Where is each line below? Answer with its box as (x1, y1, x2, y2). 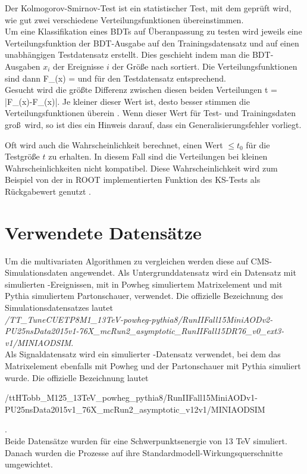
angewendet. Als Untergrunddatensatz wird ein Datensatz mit (70, 266, 296, 279)
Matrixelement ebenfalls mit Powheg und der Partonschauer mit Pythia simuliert (5, 359, 301, 372)
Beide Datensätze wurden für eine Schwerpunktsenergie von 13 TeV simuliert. (5, 434, 287, 447)
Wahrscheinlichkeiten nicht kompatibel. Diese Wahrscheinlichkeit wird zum (5, 161, 278, 174)
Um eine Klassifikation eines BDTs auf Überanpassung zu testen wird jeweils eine (5, 25, 302, 38)
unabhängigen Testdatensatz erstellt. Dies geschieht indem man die (5, 48, 250, 61)
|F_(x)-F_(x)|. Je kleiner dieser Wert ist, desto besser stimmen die (5, 95, 250, 107)
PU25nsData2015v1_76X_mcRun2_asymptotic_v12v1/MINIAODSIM (5, 403, 265, 415)
